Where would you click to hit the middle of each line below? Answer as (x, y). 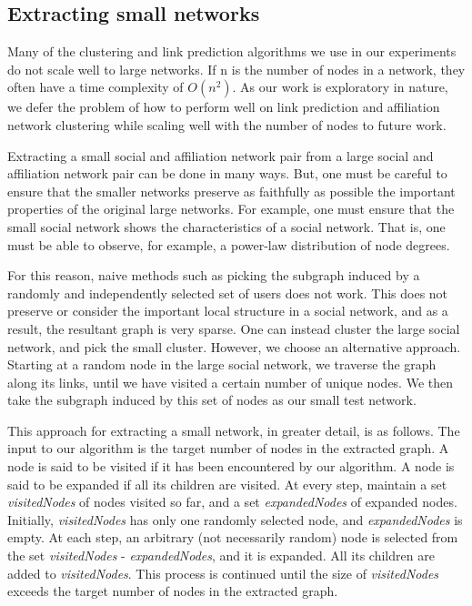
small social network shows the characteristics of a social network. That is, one (226, 226)
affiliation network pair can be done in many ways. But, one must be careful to (227, 173)
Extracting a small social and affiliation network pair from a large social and (221, 155)
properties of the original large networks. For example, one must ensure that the (231, 209)
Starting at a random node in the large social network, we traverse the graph (222, 364)
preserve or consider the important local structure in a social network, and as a (228, 311)
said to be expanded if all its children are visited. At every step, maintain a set (227, 484)
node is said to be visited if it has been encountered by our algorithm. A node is (231, 466)
